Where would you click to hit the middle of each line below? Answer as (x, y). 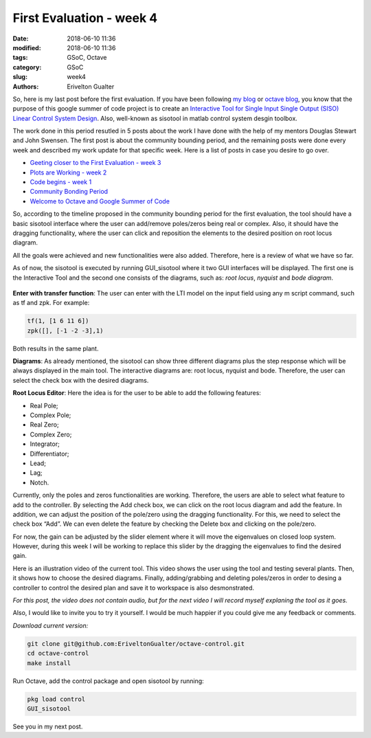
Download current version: (50, 625)
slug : (20, 77)
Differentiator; (49, 454)
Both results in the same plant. (56, 348)
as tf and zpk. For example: (51, 303)
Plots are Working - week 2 (68, 172)
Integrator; (45, 444)
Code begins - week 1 (61, 182)
